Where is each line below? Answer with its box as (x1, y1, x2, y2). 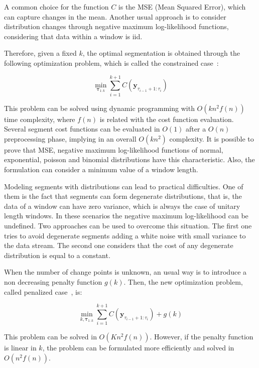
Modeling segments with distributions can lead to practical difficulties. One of (4, 181, 243, 191)
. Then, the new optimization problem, (123, 277, 243, 287)
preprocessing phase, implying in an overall (4, 133, 137, 144)
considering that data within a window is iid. (4, 31, 143, 41)
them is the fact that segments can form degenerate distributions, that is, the (4, 191, 242, 201)
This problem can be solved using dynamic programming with (4, 102, 195, 113)
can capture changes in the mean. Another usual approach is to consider (4, 11, 226, 22)
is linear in (4, 342, 37, 353)
